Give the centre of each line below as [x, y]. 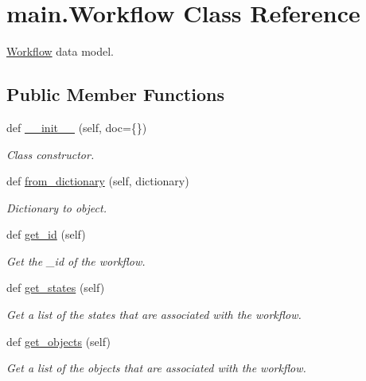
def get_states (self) [56, 288]
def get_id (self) [46, 234]
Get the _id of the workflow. [76, 260]
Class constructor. [51, 154]
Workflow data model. [60, 51]
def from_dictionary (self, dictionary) [98, 181]
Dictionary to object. [56, 207]
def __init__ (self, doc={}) [77, 127]
